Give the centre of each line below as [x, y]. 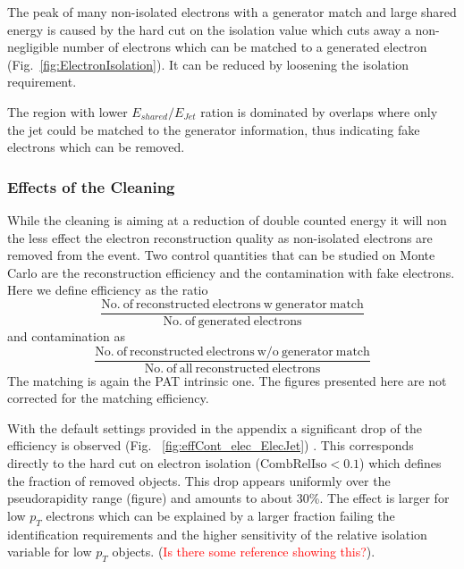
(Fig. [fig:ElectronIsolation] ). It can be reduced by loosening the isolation [208, 64]
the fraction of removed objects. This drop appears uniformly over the [199, 480]
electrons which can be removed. [96, 147]
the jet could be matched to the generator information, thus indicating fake [214, 129]
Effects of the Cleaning [91, 186]
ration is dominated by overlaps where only [319, 111]
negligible [33, 47]
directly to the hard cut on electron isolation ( [134, 463]
